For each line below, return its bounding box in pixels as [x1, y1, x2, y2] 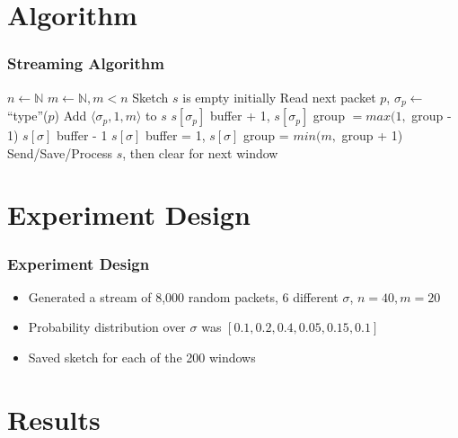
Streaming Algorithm [7, 52, 164, 75]
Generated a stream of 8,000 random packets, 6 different [28, 287, 339, 306]
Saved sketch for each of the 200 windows [28, 348, 256, 367]
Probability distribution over [28, 317, 186, 336]
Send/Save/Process [7, 143, 113, 162]
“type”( [7, 106, 48, 125]
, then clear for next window [122, 143, 278, 162]
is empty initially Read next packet [182, 87, 376, 106]
